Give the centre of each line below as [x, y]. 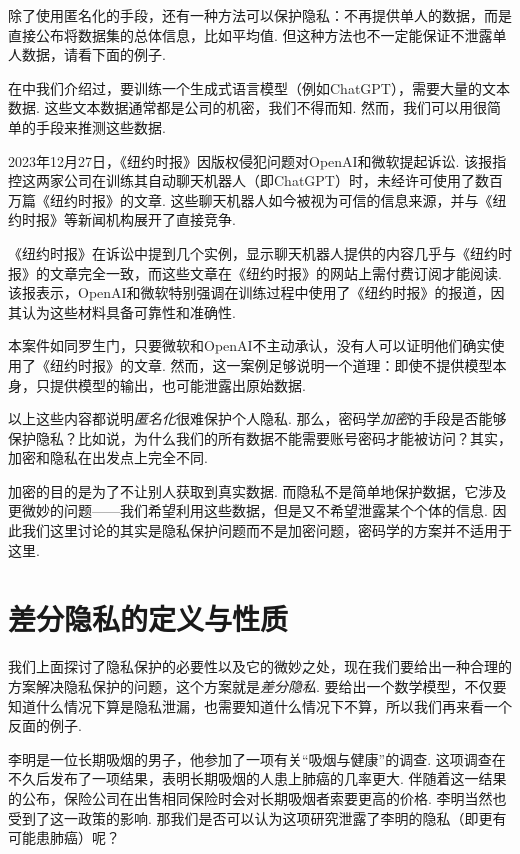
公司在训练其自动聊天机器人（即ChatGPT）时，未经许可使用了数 [276, 180]
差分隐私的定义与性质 [148, 618]
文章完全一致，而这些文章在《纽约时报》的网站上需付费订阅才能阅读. [275, 272]
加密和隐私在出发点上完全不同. [108, 457]
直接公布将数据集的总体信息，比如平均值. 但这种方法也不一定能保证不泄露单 [257, 34]
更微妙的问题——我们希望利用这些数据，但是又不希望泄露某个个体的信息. [248, 510]
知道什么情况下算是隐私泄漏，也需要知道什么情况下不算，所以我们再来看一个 [260, 705]
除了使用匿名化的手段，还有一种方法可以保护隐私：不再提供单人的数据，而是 [260, 15]
